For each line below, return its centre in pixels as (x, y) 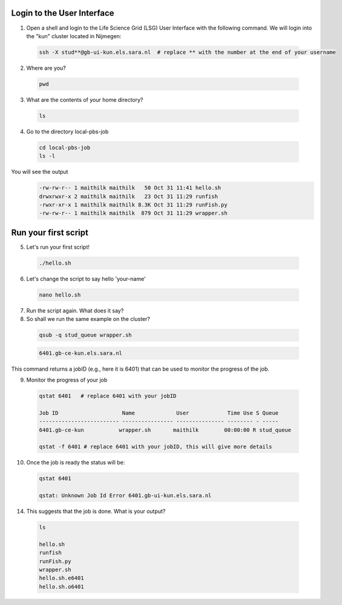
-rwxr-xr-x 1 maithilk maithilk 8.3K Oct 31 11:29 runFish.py (133, 205)
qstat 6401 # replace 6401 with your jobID (108, 396)
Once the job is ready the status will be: (76, 463)
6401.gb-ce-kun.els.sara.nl (81, 353)
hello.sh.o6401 (61, 587)
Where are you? (46, 68)
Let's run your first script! (58, 247)
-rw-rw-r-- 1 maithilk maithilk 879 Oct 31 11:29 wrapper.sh (133, 213)
